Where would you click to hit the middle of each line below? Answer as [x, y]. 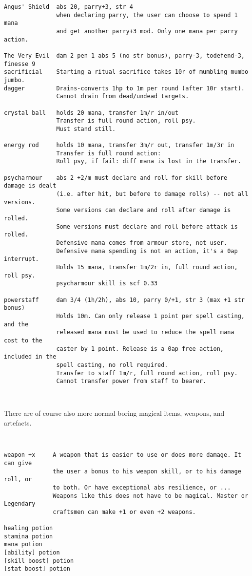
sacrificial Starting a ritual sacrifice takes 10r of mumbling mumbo [126, 72]
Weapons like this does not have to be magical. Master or [151, 496]
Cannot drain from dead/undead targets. [123, 96]
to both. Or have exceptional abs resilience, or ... [142, 487]
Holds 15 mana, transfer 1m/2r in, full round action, [147, 267]
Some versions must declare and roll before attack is [147, 226]
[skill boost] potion [39, 561]
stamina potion [29, 536]
